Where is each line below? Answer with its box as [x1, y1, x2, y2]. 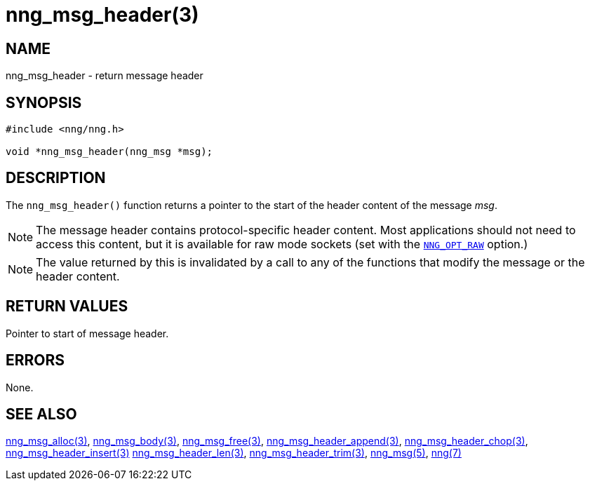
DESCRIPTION [6, 169, 106, 187]
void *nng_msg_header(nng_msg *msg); [6, 146, 213, 158]
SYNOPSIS [6, 93, 82, 112]
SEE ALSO [6, 405, 77, 423]
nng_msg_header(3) [6, 3, 199, 27]
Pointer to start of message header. [6, 327, 169, 339]
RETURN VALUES [6, 297, 128, 316]
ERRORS [6, 351, 65, 370]
